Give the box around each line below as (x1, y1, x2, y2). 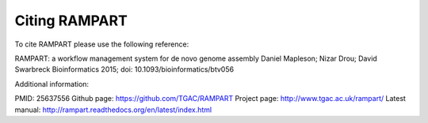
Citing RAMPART (14, 12, 128, 29)
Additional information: (14, 79, 90, 88)
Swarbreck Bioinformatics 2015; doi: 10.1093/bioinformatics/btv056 (14, 65, 234, 74)
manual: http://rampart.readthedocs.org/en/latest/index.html (14, 105, 212, 114)
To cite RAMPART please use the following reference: (14, 39, 189, 49)
